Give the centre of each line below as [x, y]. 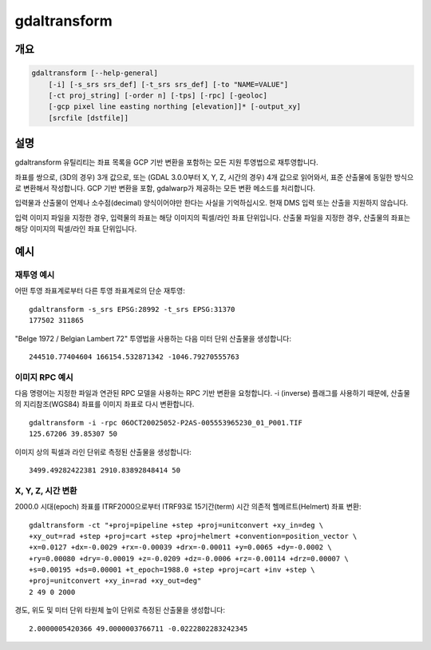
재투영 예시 [35, 274]
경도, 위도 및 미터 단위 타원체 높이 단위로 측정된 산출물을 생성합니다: [120, 610]
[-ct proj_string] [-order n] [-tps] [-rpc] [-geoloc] [158, 95]
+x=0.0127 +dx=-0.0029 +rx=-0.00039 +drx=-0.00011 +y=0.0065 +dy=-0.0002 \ [180, 547]
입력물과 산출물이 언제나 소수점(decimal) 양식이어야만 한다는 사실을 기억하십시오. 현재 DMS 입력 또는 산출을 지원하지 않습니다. [212, 203]
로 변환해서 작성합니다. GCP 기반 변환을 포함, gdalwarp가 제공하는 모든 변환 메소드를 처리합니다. [165, 188]
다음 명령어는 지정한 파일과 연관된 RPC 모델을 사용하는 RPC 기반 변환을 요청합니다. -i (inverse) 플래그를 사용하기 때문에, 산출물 [212, 393]
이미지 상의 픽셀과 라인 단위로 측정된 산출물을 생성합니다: [103, 452]
